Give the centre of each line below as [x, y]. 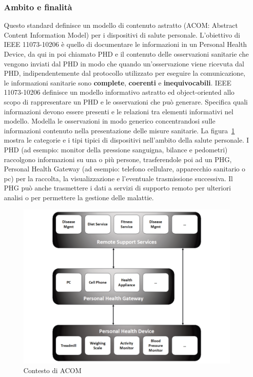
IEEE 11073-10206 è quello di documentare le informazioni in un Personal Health [126, 44]
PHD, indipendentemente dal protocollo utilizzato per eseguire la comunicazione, [125, 73]
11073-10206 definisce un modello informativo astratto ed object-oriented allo [119, 92]
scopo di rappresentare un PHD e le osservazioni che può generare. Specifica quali [126, 101]
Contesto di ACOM [53, 370]
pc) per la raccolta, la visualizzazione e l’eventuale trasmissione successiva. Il [118, 178]
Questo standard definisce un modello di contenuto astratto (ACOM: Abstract [121, 25]
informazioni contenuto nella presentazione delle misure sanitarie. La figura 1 [119, 130]
